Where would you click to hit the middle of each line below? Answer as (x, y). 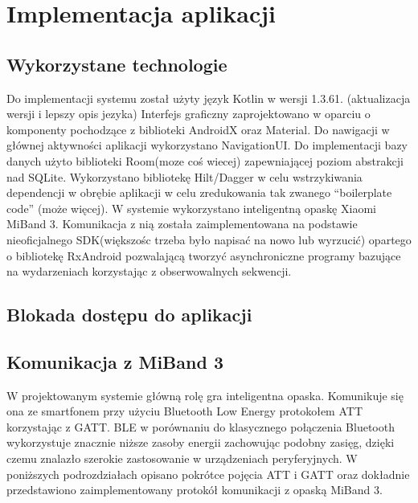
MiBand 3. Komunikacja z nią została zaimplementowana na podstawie (182, 224)
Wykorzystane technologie (117, 64)
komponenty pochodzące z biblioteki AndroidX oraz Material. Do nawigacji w (198, 129)
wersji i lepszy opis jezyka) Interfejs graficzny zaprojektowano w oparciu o (189, 114)
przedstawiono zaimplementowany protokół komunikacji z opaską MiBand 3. (195, 490)
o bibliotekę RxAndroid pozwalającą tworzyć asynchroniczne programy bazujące (204, 255)
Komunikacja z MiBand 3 (115, 361)
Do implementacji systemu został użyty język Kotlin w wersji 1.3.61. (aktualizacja (209, 98)
